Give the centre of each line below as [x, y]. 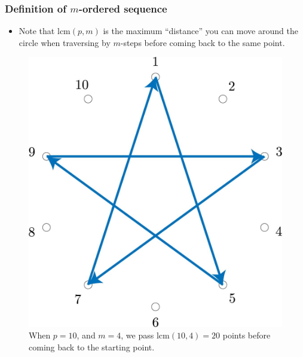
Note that [37, 31]
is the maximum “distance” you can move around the [201, 31]
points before [247, 335]
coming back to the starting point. [92, 347]
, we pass [137, 335]
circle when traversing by [65, 42]
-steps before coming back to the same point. [203, 42]
